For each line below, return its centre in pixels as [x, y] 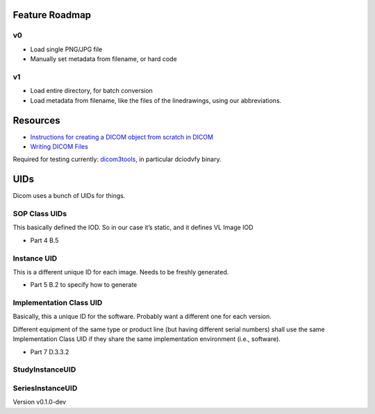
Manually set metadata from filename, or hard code [103, 59]
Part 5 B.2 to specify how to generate [84, 285]
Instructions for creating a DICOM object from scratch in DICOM [122, 137]
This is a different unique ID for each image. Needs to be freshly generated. [121, 272]
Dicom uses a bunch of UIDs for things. [69, 196]
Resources [36, 121]
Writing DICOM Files [59, 147]
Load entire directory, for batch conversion [91, 91]
